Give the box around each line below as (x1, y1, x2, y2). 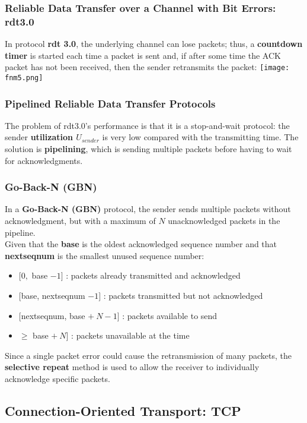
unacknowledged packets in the (168, 214, 280, 227)
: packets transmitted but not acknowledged (103, 289, 263, 302)
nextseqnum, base (21, 309, 85, 321)
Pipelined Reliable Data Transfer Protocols (5, 96, 216, 111)
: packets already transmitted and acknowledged (66, 269, 241, 282)
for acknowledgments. (5, 154, 83, 166)
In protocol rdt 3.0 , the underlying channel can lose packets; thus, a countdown (5, 37, 303, 50)
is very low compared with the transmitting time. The (102, 131, 299, 143)
